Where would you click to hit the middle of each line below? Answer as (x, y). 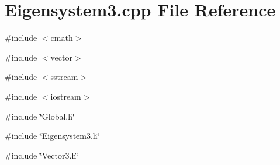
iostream (66, 96)
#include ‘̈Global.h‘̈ (40, 116)
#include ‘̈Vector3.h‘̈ (42, 155)
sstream (64, 77)
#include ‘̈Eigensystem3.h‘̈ (52, 136)
